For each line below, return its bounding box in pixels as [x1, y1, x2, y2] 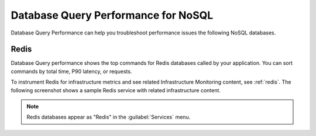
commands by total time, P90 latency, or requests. [11, 68, 132, 75]
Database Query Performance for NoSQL [11, 9, 214, 22]
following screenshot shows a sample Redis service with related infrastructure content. [11, 86, 221, 93]
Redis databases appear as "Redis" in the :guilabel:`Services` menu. [26, 114, 191, 121]
